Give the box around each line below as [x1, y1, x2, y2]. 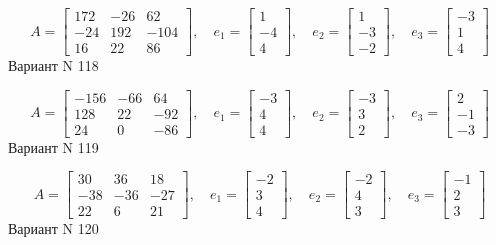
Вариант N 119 [8, 136, 99, 157]
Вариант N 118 [8, 55, 99, 76]
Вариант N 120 [8, 218, 99, 239]
